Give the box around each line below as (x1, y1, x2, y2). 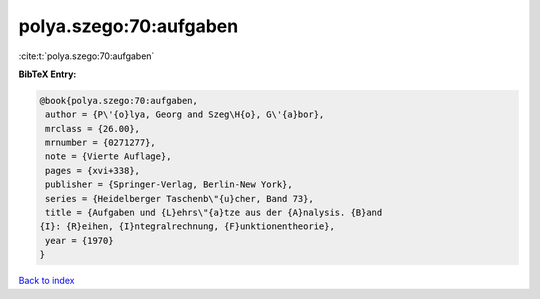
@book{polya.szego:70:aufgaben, (39, 95, 199, 106)
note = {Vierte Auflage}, (45, 151, 172, 162)
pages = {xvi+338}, (45, 165, 140, 176)
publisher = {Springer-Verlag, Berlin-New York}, (45, 179, 294, 190)
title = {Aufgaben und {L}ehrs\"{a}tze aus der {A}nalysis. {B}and (45, 207, 383, 219)
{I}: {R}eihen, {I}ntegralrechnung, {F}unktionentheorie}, (39, 221, 335, 232)
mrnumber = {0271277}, (45, 137, 157, 149)
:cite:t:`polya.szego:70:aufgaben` (18, 50, 155, 62)
